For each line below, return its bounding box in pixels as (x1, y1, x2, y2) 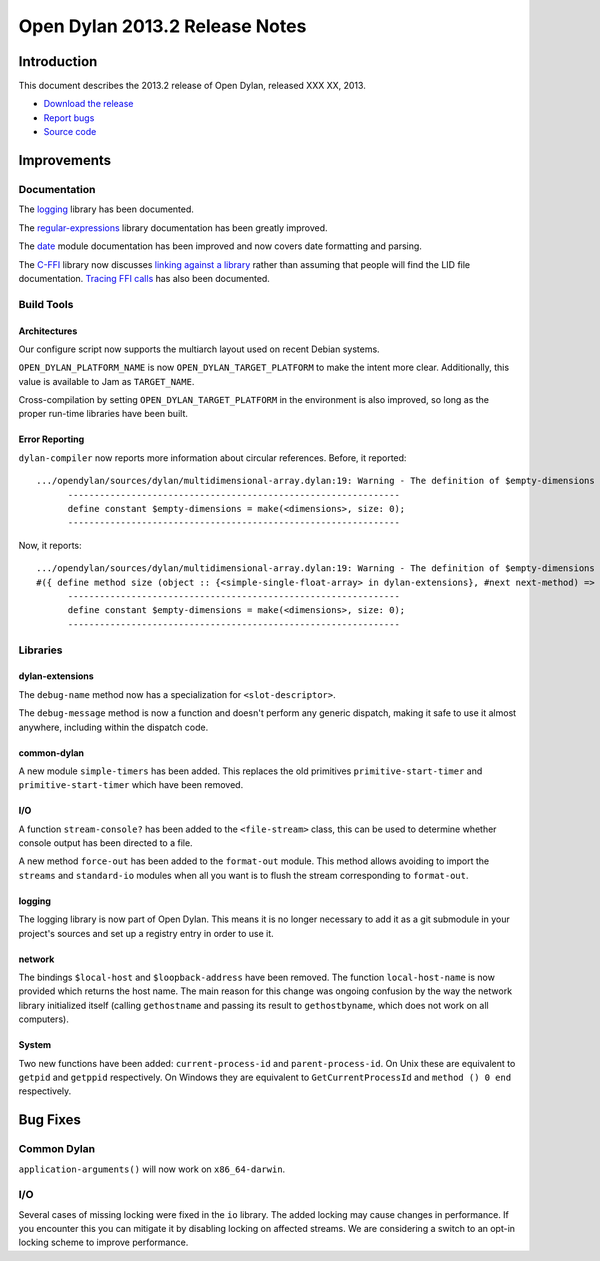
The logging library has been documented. (18, 203, 195, 215)
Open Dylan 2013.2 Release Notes (18, 15, 307, 37)
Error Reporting (18, 433, 85, 445)
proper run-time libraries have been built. (18, 408, 189, 420)
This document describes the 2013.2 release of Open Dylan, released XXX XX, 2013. (18, 80, 367, 92)
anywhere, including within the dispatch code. (18, 721, 209, 733)
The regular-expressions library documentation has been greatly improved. (18, 221, 329, 234)
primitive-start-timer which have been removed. (18, 779, 244, 791)
